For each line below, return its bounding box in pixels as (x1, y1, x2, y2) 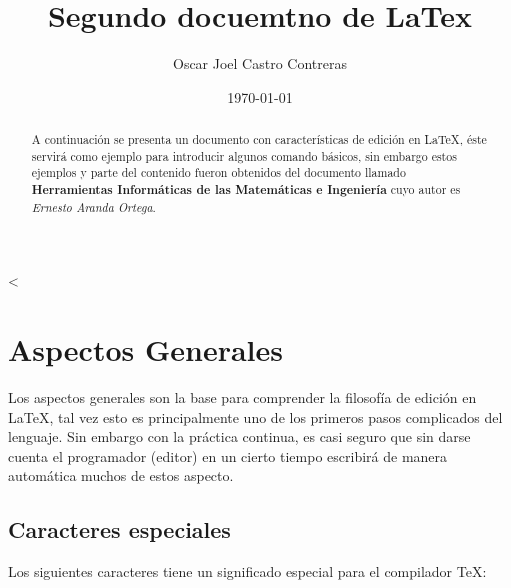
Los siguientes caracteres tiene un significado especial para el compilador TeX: (8, 561, 487, 582)
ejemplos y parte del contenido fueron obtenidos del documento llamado (31, 164, 406, 181)
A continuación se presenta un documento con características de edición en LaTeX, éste (31, 131, 487, 148)
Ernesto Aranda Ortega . (31, 198, 156, 215)
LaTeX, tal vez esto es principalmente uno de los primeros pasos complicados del (8, 406, 503, 427)
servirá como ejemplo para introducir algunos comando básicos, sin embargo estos (31, 147, 457, 164)
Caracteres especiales (8, 514, 231, 545)
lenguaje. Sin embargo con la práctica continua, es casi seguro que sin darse (8, 426, 471, 447)
